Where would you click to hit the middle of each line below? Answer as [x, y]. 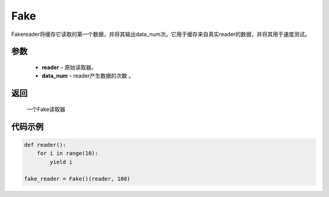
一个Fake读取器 [46, 109]
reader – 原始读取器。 [69, 67]
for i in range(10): [68, 153]
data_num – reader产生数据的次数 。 [88, 76]
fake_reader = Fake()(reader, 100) [77, 179]
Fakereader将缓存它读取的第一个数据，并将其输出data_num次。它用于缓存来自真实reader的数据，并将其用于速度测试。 [161, 34]
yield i [61, 162]
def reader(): [45, 145]
